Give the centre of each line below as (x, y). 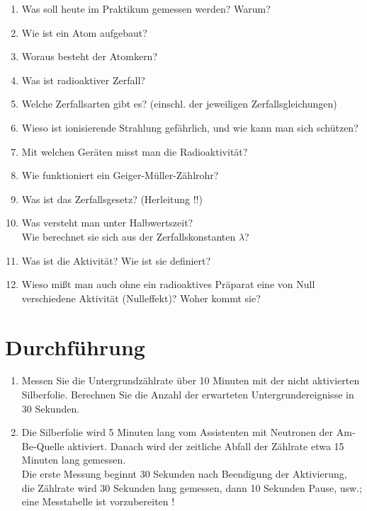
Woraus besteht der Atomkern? (90, 56)
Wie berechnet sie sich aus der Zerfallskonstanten (129, 236)
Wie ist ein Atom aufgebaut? (84, 32)
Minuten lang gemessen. (74, 460)
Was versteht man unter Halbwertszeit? (107, 223)
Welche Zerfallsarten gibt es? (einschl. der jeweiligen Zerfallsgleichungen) (179, 104)
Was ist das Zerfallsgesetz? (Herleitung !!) (112, 199)
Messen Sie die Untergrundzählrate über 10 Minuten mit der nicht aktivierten (191, 380)
